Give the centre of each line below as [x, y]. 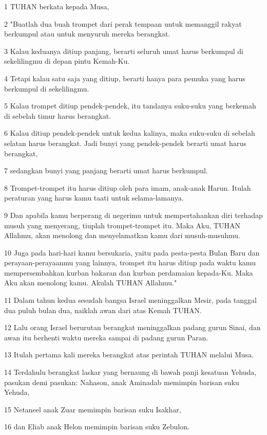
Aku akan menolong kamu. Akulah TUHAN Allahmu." [91, 283]
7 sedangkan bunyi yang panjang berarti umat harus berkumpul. [106, 170]
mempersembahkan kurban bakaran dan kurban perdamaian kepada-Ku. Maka [129, 272]
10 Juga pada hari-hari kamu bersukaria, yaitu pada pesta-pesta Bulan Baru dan [132, 252]
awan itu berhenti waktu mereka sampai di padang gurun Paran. [106, 337]
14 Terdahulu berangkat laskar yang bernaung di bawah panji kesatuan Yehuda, [130, 372]
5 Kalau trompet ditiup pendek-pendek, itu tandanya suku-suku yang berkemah [130, 106]
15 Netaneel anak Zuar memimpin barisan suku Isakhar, [93, 409]
